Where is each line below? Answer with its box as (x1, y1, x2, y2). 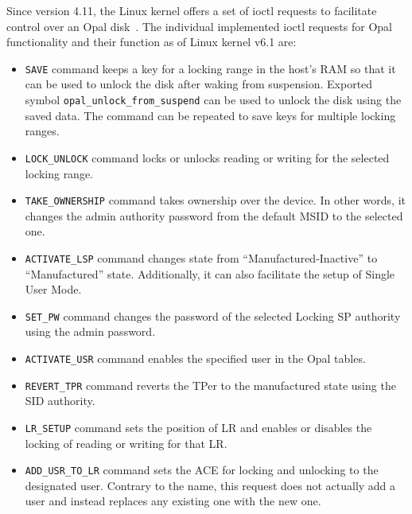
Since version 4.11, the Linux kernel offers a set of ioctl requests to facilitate (6, 2, 377, 18)
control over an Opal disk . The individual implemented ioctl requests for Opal (6, 18, 392, 34)
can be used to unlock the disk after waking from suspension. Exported (25, 76, 373, 92)
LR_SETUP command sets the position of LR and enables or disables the (25, 419, 372, 435)
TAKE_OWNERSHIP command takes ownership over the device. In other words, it (25, 192, 406, 208)
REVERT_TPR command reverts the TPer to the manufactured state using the (25, 376, 396, 393)
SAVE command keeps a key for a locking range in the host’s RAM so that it (25, 60, 396, 76)
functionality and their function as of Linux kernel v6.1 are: (6, 33, 297, 50)
